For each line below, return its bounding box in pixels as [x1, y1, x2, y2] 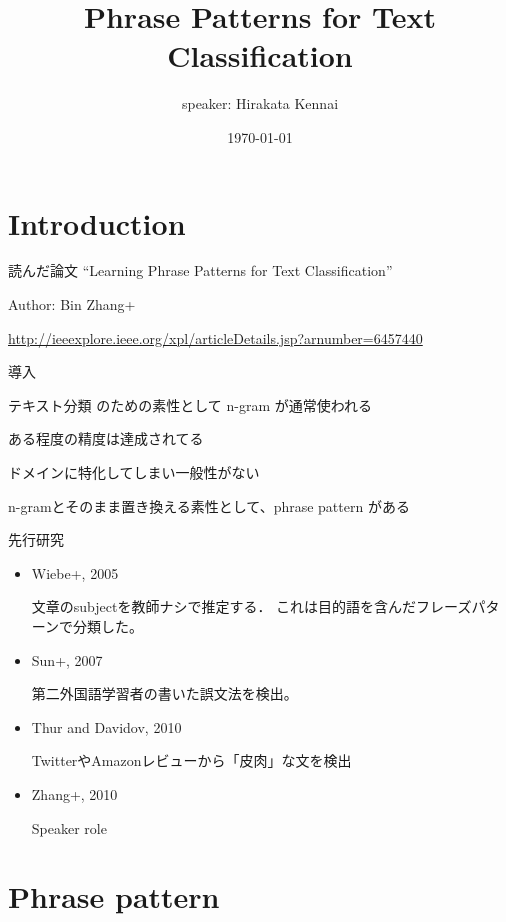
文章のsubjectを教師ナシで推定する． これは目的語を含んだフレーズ [31, 596, 472, 617]
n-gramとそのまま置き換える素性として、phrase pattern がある [8, 495, 410, 516]
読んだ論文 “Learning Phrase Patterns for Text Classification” [8, 260, 393, 281]
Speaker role [31, 817, 107, 838]
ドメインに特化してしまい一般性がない [8, 462, 260, 482]
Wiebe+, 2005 [31, 562, 119, 583]
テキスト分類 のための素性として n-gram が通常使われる [8, 394, 373, 415]
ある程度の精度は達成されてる [8, 428, 204, 449]
